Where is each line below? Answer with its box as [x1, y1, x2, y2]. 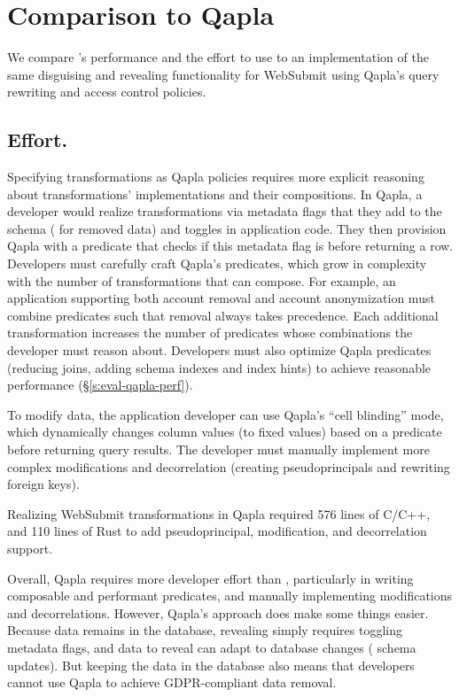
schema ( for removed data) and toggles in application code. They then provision [7, 219, 447, 237]
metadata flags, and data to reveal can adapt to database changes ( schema [7, 638, 416, 656]
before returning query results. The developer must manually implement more [7, 440, 430, 459]
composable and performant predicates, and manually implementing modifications [7, 586, 453, 605]
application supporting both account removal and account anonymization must [7, 289, 435, 307]
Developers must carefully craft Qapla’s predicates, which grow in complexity [7, 254, 427, 273]
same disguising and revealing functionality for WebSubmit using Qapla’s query [7, 65, 440, 83]
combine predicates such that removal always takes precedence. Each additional [7, 306, 439, 324]
